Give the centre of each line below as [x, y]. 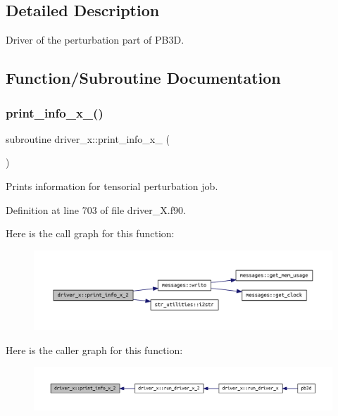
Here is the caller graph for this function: [94, 349]
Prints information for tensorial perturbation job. [112, 185]
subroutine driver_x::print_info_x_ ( [88, 138]
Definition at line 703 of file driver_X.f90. [96, 209]
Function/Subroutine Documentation [143, 78]
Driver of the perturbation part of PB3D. [95, 40]
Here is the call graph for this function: [90, 233]
